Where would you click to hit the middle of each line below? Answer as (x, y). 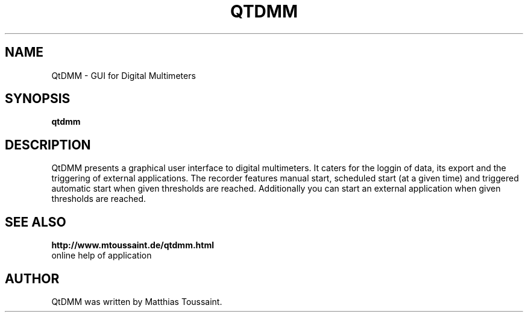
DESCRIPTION (48, 145)
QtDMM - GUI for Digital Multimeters (124, 75)
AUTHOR (32, 278)
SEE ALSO (36, 222)
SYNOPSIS (38, 99)
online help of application (102, 256)
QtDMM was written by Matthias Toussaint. (137, 301)
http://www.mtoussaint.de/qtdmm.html (133, 245)
